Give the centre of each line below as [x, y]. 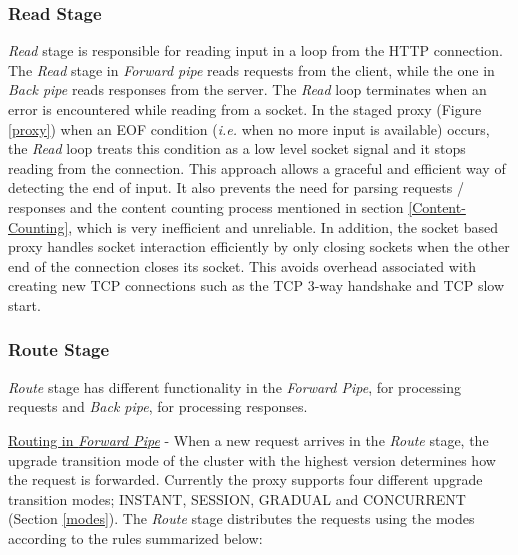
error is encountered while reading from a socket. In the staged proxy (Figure [245, 109]
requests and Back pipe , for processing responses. [158, 406]
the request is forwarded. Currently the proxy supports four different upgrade [245, 479]
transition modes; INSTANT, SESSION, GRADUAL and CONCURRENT [237, 498]
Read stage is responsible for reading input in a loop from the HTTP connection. [255, 50]
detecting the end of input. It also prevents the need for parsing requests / [236, 187]
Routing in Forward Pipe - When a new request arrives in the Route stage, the [248, 439]
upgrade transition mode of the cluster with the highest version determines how [252, 459]
